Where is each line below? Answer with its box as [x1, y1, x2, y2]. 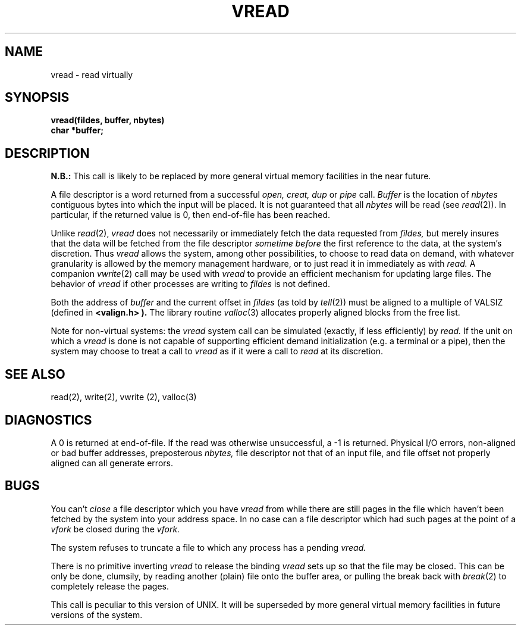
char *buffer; [51, 125, 103, 136]
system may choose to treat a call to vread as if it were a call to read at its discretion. [51, 346, 383, 357]
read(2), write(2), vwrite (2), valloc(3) [51, 392, 197, 403]
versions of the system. [51, 609, 143, 620]
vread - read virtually [51, 69, 133, 80]
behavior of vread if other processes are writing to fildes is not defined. [51, 279, 331, 289]
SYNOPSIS [5, 90, 70, 105]
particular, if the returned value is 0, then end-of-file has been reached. [51, 210, 331, 220]
